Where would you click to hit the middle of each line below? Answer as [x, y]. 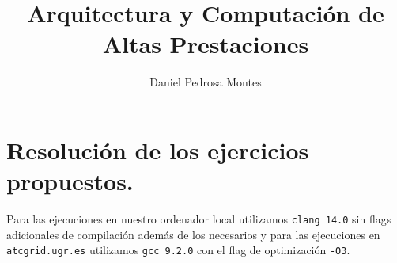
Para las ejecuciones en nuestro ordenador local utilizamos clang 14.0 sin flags [199, 219]
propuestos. [70, 181]
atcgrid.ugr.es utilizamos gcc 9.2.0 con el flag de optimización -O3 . [178, 250]
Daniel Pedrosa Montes [206, 82]
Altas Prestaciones [206, 44]
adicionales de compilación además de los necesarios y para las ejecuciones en [193, 234]
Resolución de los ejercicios [158, 149]
